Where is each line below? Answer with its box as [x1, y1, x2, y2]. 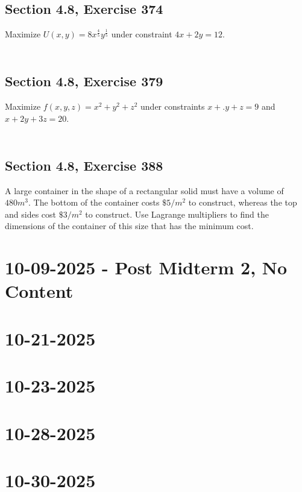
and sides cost [5, 207, 56, 220]
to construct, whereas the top [188, 196, 297, 209]
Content [5, 279, 74, 303]
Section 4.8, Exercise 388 [5, 156, 163, 174]
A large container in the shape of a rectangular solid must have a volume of [5, 184, 284, 197]
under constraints [140, 100, 205, 113]
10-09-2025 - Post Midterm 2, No [5, 255, 288, 280]
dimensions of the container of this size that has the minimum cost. [5, 219, 254, 232]
